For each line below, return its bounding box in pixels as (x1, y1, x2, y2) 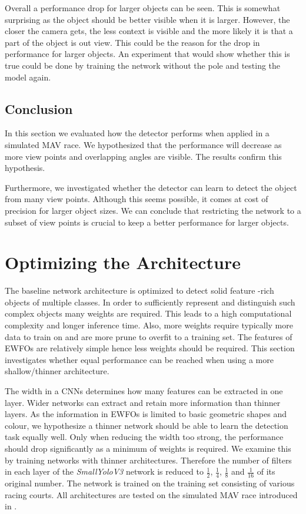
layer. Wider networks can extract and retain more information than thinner (5, 396, 281, 408)
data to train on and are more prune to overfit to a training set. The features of (5, 330, 292, 342)
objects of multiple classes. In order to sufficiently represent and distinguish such (5, 295, 295, 308)
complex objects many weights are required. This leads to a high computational (5, 307, 292, 320)
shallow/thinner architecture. (5, 365, 109, 377)
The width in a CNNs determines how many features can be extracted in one (5, 384, 283, 397)
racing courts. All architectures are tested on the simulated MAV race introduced (5, 488, 298, 500)
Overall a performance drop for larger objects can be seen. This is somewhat (5, 2, 281, 14)
